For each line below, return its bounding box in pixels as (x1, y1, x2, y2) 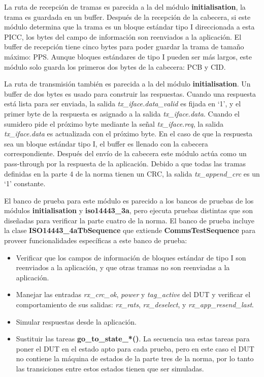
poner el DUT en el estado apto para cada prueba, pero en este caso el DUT (16, 343, 254, 354)
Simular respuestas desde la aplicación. (16, 316, 137, 327)
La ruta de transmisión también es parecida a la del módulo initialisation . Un (4, 78, 251, 89)
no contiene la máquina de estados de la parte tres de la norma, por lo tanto (16, 353, 254, 364)
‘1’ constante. (4, 178, 46, 189)
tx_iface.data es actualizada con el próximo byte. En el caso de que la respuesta (4, 128, 253, 139)
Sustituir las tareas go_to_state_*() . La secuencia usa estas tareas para (16, 333, 250, 344)
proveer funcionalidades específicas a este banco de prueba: (4, 235, 187, 246)
